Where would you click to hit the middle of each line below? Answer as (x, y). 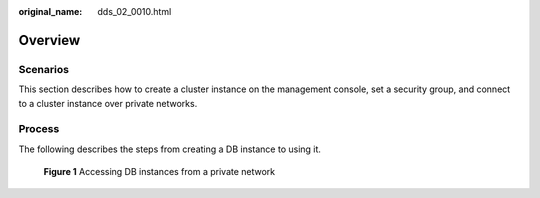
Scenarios (44, 69)
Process (39, 129)
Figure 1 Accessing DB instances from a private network (159, 172)
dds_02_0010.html (134, 11)
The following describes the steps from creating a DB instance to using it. (170, 149)
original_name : (50, 11)
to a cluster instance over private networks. (108, 103)
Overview (49, 40)
